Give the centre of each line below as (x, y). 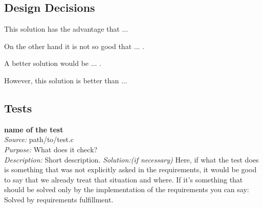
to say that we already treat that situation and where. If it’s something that (124, 179)
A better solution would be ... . (53, 63)
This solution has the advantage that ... (66, 29)
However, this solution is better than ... (66, 80)
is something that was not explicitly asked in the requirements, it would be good (130, 169)
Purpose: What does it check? (51, 149)
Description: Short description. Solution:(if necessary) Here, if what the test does (131, 159)
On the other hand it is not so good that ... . (74, 46)
